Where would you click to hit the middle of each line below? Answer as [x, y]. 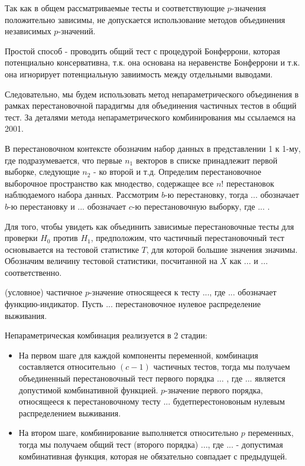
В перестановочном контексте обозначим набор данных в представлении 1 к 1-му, [153, 148]
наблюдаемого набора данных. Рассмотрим [82, 195]
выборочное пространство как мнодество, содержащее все [109, 183]
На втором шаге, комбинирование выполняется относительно [129, 433]
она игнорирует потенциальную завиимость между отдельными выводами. [139, 74]
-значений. [77, 31]
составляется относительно [67, 366]
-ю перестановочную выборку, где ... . [201, 206]
